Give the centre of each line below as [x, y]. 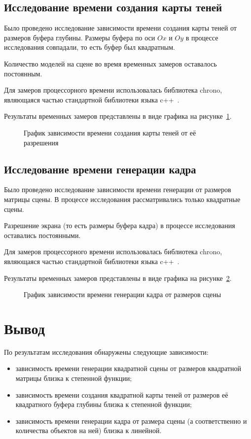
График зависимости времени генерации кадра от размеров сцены [123, 294]
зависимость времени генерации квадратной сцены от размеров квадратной [128, 368]
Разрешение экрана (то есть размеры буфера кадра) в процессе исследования [120, 225]
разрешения [41, 142]
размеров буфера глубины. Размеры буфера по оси [80, 37]
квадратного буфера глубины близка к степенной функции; [104, 404]
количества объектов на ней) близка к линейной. [89, 430]
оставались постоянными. [42, 235]
